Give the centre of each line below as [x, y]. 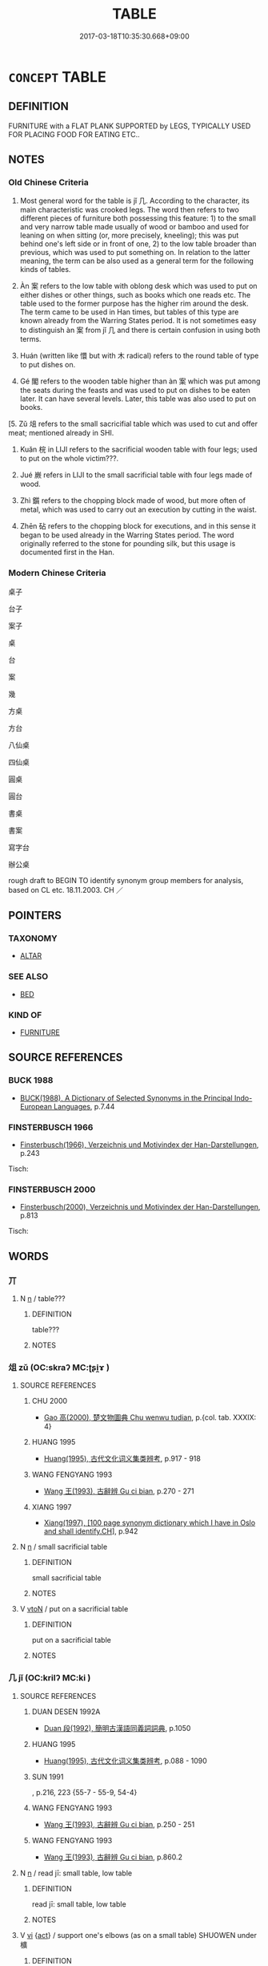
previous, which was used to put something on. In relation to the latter [135, 253]
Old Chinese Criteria [49, 183]
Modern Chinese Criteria [57, 573]
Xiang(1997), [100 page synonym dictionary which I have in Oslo [150, 1523]
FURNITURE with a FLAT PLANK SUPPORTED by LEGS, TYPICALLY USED [130, 126]
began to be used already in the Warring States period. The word [127, 535]
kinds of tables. [45, 270]
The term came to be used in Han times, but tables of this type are [129, 312]
